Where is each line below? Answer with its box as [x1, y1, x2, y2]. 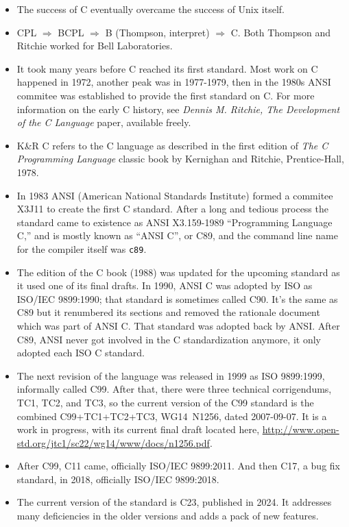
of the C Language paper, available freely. [16, 115, 191, 130]
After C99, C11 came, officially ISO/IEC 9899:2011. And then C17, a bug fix [16, 458, 340, 473]
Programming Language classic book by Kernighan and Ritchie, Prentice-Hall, [16, 151, 344, 166]
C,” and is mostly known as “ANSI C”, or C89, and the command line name [16, 228, 338, 243]
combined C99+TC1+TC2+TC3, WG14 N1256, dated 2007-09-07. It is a [16, 408, 327, 423]
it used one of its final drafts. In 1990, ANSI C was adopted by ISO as [16, 278, 313, 293]
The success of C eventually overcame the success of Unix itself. [16, 2, 285, 16]
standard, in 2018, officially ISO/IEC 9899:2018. [16, 471, 219, 486]
